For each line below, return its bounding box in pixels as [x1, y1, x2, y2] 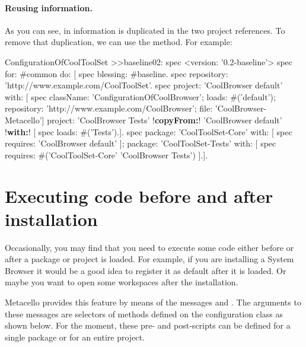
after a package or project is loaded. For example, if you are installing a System [5, 253, 294, 265]
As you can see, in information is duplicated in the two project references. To [5, 24, 285, 36]
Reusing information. [5, 1, 93, 14]
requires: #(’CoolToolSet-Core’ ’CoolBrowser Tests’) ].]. [5, 148, 208, 161]
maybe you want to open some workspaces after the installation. [5, 276, 238, 288]
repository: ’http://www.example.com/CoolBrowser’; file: [5, 102, 213, 114]
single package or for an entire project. [5, 330, 145, 343]
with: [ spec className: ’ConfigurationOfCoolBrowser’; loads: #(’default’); [5, 90, 276, 103]
